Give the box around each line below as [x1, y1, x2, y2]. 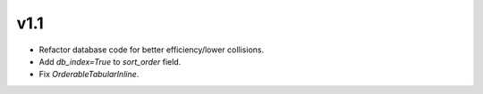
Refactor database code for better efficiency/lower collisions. [38, 44, 264, 55]
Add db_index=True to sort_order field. [38, 56, 182, 67]
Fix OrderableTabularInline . [38, 69, 140, 80]
